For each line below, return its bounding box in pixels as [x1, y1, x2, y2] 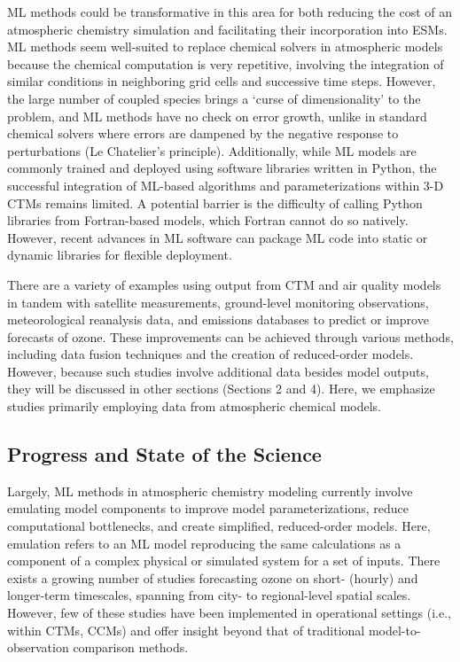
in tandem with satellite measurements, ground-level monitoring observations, [7, 292, 429, 311]
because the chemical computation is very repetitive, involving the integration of [7, 54, 444, 73]
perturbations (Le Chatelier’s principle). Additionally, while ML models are [7, 141, 417, 160]
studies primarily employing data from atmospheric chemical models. [7, 397, 382, 416]
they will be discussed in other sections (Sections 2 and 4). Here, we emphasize [7, 379, 435, 398]
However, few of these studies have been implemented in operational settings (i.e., [7, 604, 451, 622]
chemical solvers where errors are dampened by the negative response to [7, 124, 399, 143]
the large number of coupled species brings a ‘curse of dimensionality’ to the [7, 89, 421, 107]
